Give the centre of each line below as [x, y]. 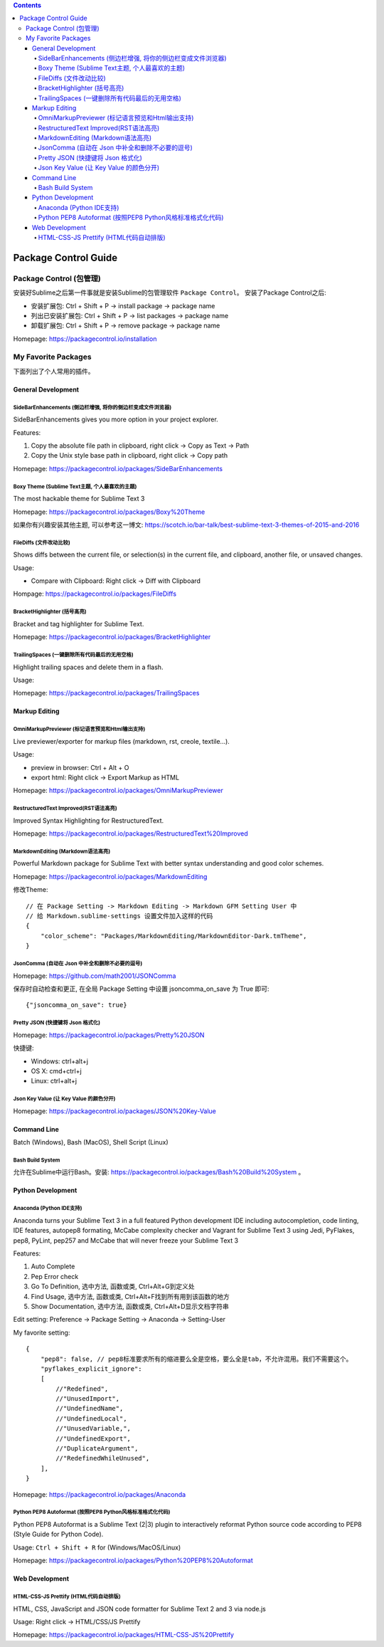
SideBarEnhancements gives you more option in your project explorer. [116, 419]
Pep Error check [55, 1276]
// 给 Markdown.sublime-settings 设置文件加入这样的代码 [119, 916]
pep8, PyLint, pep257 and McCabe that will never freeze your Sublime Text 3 [126, 1240]
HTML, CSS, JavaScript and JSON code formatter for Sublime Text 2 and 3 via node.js [139, 1609]
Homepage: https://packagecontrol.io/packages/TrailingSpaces [106, 693]
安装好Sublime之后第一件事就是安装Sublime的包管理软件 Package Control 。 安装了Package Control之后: [170, 293]
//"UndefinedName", [90, 1409]
